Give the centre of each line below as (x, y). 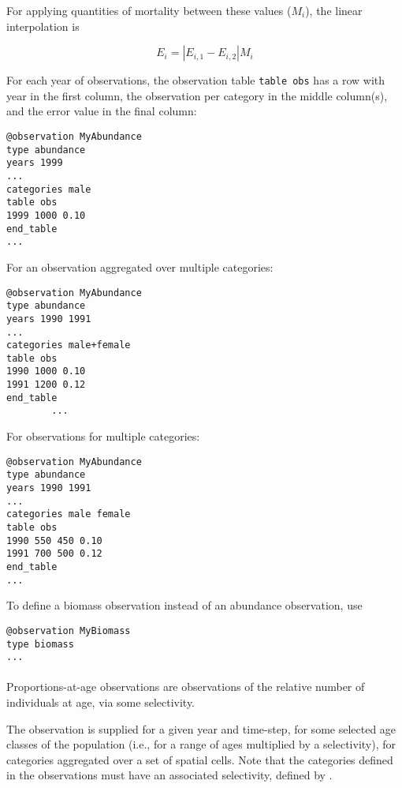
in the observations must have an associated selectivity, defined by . (169, 775)
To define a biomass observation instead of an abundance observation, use (184, 605)
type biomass (40, 644)
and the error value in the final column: (102, 111)
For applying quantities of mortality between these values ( (149, 10)
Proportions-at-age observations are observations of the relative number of (186, 687)
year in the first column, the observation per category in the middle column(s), (197, 95)
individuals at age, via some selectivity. (101, 702)
